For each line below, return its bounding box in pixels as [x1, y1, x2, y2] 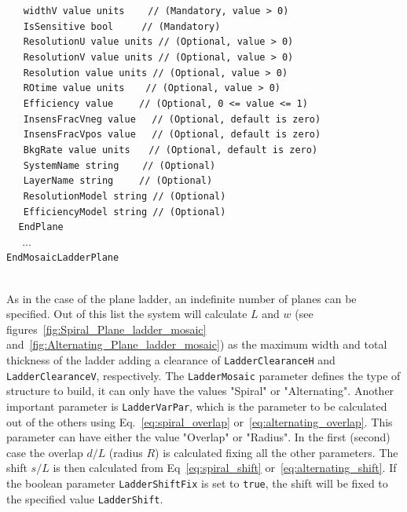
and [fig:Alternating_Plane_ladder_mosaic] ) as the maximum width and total [6, 336, 387, 353]
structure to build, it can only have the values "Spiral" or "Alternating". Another [6, 382, 394, 399]
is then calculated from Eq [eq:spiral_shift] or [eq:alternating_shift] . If [53, 459, 397, 476]
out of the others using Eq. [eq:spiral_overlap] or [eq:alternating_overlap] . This [6, 413, 393, 430]
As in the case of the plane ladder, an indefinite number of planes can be [6, 290, 357, 306]
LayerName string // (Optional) [23, 175, 213, 187]
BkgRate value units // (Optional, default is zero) [23, 144, 318, 155]
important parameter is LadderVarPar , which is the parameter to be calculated [6, 397, 387, 414]
